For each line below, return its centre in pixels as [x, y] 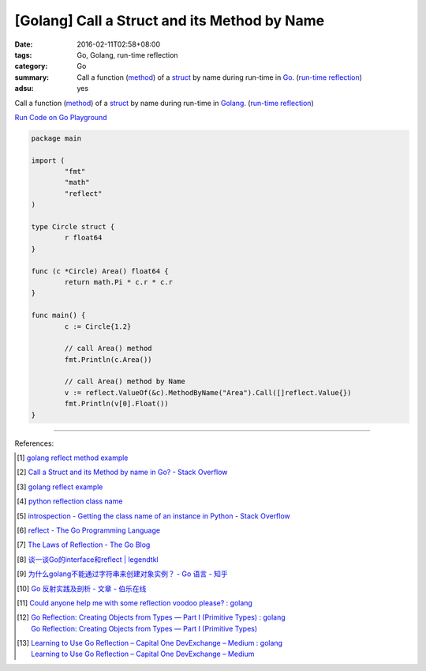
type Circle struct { [73, 226]
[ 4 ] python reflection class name [70, 501]
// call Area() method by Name [125, 382]
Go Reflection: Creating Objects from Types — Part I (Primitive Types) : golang [158, 617]
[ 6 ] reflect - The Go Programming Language [89, 530]
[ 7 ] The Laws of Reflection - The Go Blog [84, 545]
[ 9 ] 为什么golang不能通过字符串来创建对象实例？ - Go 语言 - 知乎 [122, 574]
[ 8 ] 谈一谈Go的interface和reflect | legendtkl [88, 559]
